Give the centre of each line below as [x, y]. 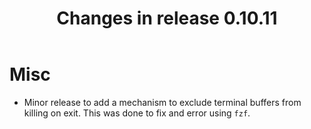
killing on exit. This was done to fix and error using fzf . [137, 113]
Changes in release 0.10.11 [167, 18]
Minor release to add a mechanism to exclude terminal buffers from [162, 102]
